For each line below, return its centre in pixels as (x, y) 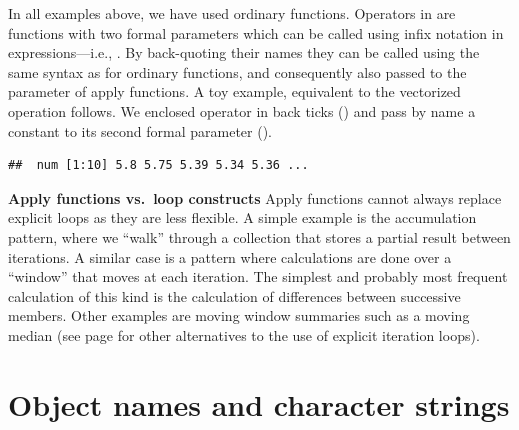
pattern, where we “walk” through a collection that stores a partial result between (259, 236)
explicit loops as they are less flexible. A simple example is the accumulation (242, 217)
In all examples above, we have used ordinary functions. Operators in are (232, 13)
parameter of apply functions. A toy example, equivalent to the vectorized (234, 91)
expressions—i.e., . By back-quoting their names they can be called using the (244, 52)
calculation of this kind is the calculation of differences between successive (234, 295)
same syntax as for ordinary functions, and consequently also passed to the (237, 71)
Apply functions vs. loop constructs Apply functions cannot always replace (255, 197)
